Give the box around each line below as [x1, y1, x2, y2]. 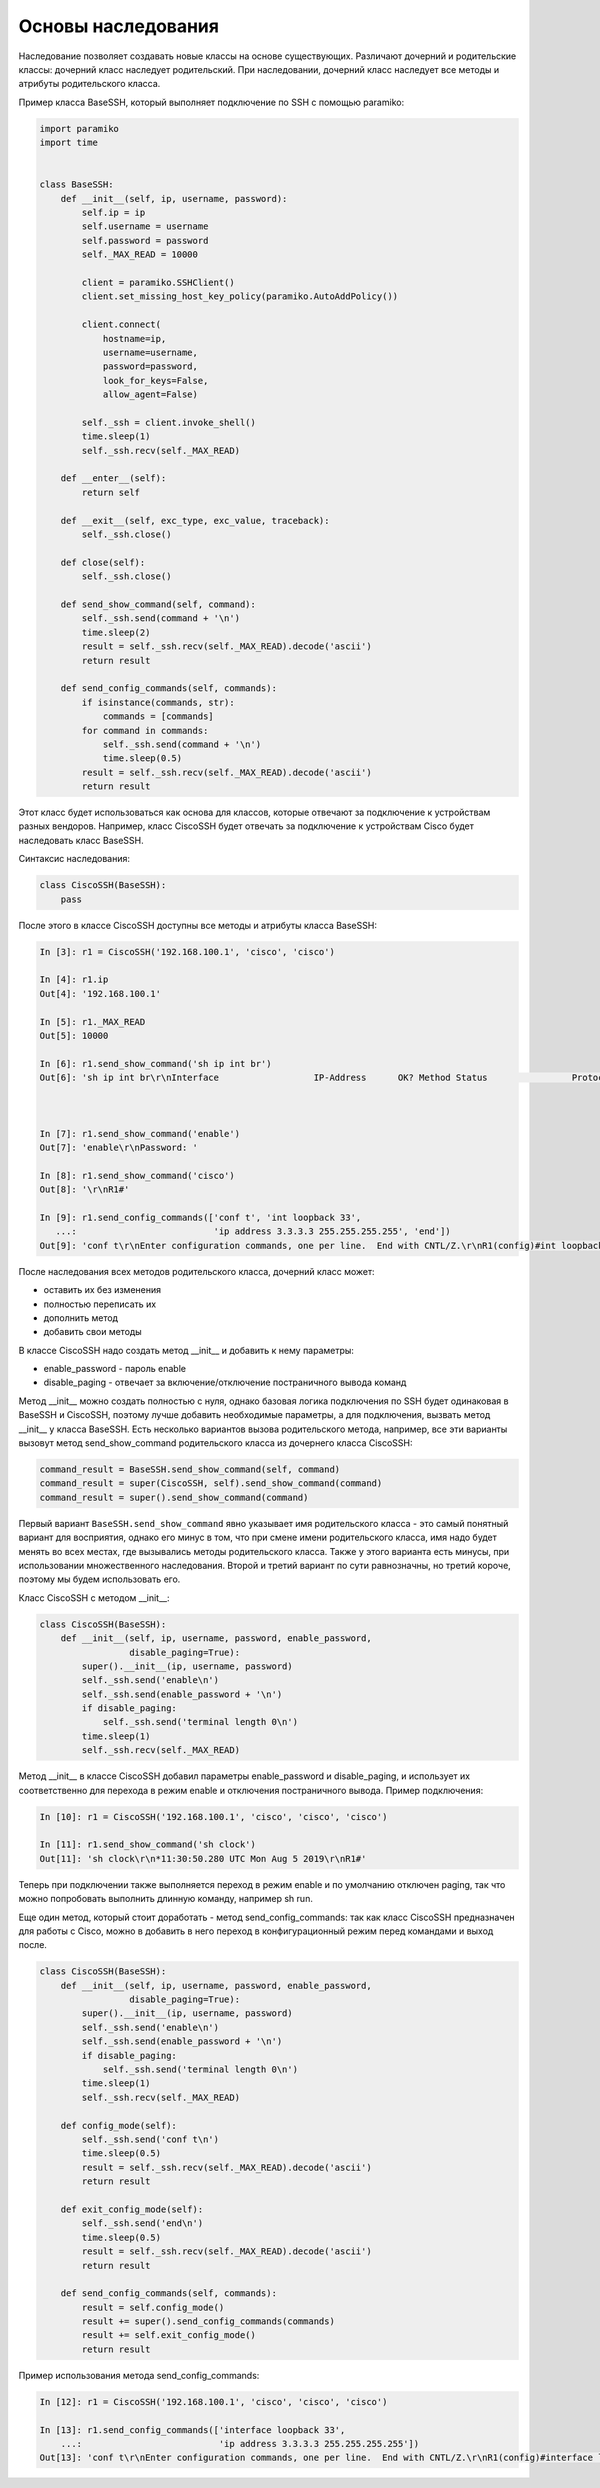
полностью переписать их [43, 1298, 157, 1310]
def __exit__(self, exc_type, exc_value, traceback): [60, 515, 330, 526]
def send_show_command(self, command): [60, 598, 257, 610]
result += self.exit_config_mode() [81, 2330, 257, 2341]
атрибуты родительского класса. [18, 78, 161, 90]
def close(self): [60, 556, 146, 568]
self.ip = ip [81, 207, 146, 219]
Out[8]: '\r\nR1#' [39, 1184, 130, 1195]
